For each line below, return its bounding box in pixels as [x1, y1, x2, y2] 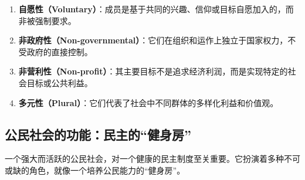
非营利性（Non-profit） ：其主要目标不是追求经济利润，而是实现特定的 [18, 65, 288, 77]
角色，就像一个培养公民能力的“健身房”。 [29, 164, 185, 176]
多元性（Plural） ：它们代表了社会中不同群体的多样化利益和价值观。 [18, 96, 279, 108]
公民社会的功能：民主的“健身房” [5, 125, 191, 143]
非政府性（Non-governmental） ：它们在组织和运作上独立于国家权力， [18, 34, 288, 46]
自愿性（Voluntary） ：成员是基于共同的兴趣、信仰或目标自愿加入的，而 [18, 3, 294, 15]
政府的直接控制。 [26, 45, 93, 57]
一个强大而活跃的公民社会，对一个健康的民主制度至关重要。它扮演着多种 [5, 152, 284, 165]
